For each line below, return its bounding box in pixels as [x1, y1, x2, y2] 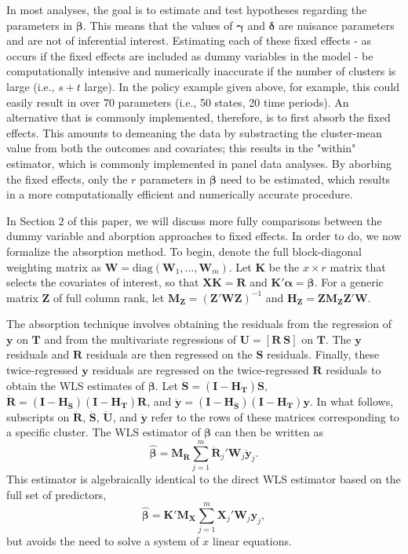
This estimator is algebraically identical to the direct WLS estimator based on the [6, 470, 401, 487]
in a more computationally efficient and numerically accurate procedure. [6, 186, 353, 202]
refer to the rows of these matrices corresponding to [151, 408, 399, 425]
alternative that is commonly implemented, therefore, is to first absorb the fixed [6, 109, 391, 126]
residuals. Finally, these [267, 346, 380, 363]
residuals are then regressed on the [86, 346, 253, 363]
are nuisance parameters [279, 16, 395, 33]
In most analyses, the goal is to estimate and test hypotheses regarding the [6, 2, 367, 17]
